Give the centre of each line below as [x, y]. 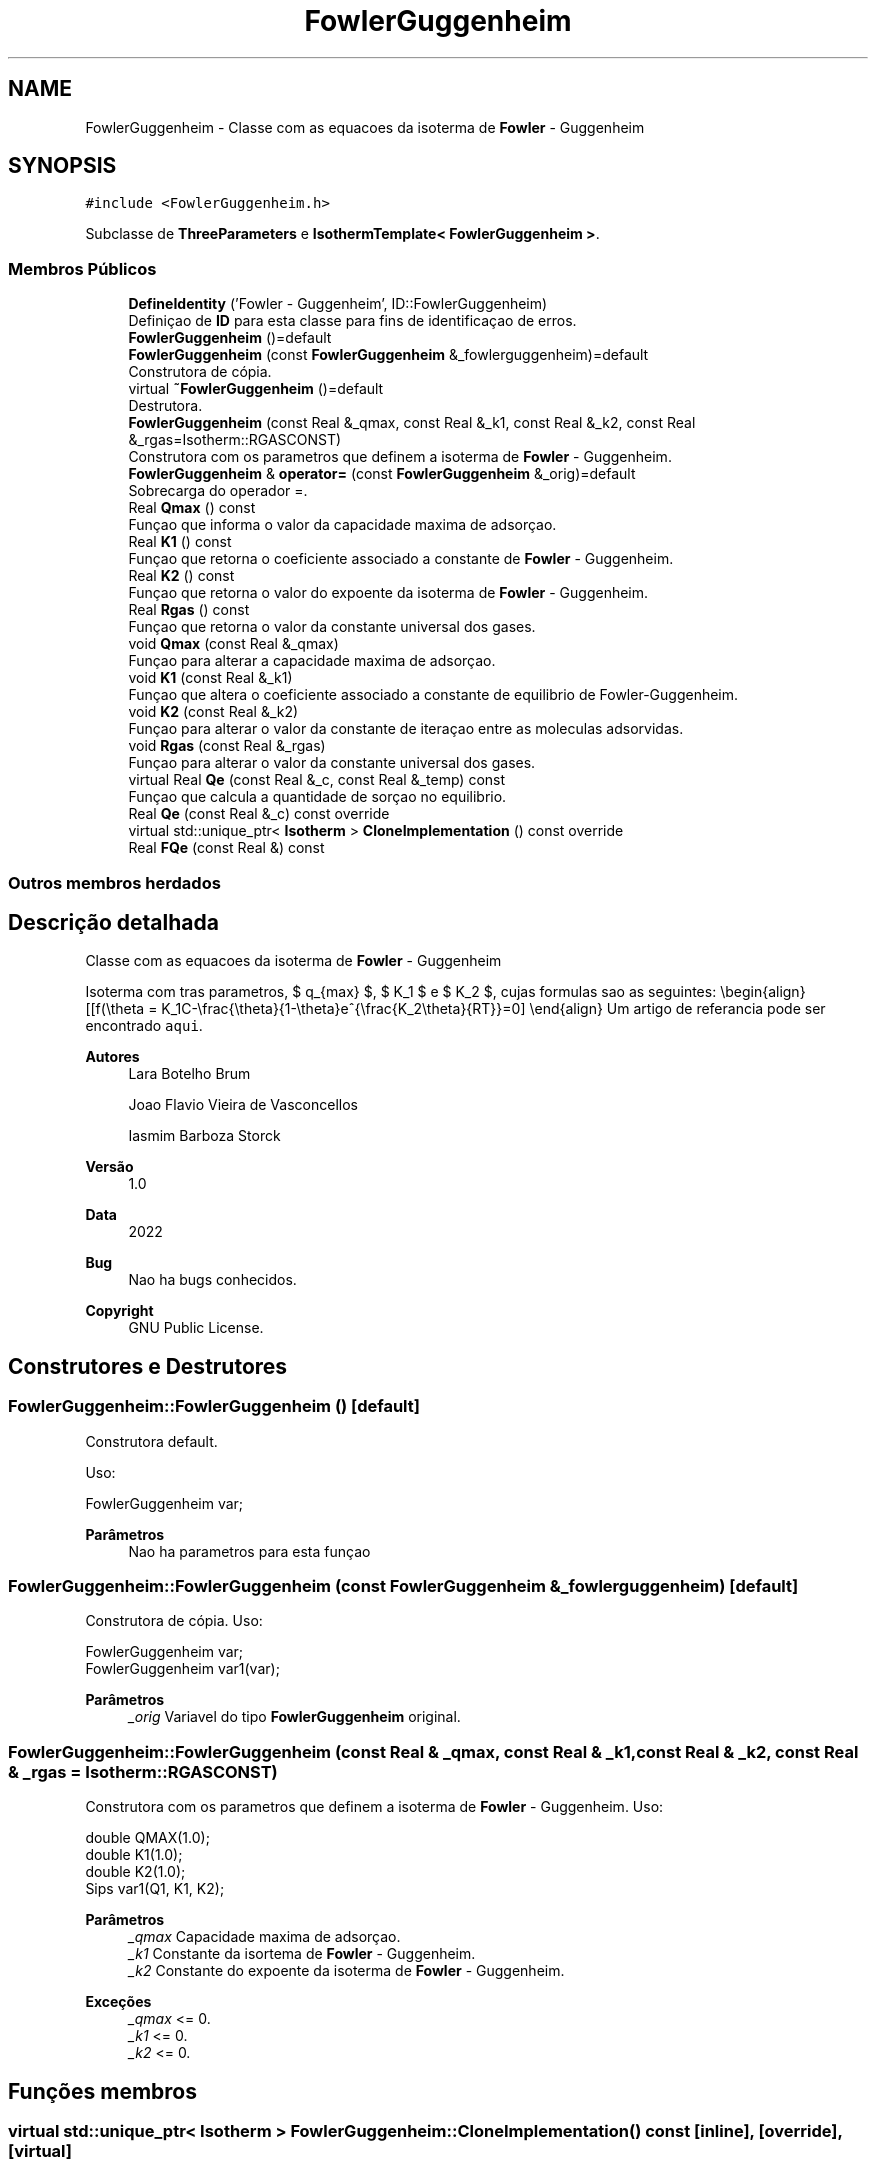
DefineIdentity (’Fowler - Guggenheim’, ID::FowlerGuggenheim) [338, 304]
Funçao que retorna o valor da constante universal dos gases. [332, 627]
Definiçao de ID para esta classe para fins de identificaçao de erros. [352, 321]
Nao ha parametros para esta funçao [249, 1551]
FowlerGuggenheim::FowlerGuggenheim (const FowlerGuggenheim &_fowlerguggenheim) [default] [403, 1586]
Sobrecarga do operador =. [218, 491]
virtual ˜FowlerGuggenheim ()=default [256, 389]
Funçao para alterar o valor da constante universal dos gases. [332, 763]
